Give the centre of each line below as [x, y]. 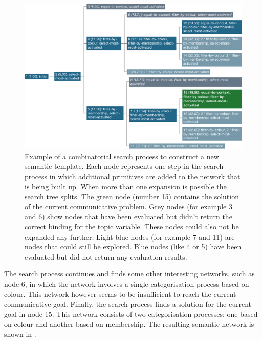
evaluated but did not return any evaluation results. [106, 256]
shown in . [20, 334]
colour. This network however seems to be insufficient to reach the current [120, 294]
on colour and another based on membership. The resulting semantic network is [129, 324]
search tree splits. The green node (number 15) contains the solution [132, 196]
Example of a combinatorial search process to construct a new [122, 156]
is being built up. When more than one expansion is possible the [126, 186]
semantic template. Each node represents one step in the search [124, 166]
